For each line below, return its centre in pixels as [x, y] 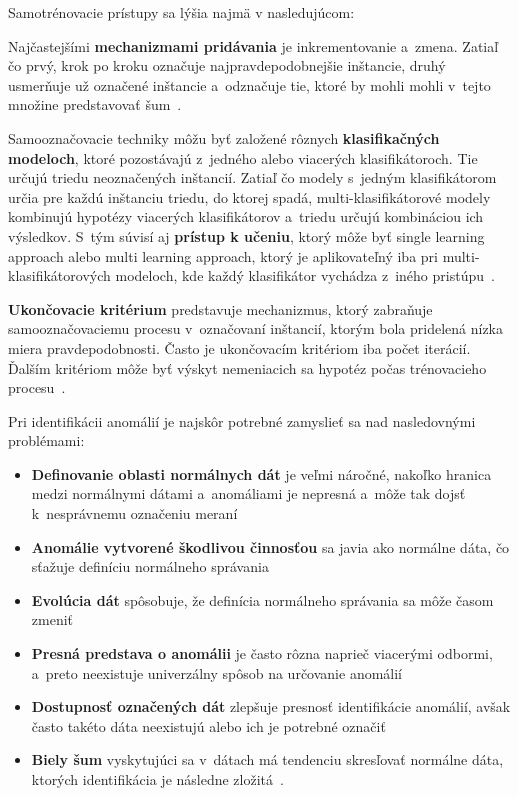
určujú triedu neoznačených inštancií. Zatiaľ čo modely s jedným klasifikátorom [252, 177]
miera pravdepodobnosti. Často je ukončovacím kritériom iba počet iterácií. [239, 347]
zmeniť [52, 619]
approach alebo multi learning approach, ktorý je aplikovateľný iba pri [223, 255]
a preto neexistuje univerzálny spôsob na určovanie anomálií [216, 672]
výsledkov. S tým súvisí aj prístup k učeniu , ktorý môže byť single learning [246, 235]
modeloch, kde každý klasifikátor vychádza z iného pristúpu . [305, 275]
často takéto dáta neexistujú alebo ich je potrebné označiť [208, 725]
